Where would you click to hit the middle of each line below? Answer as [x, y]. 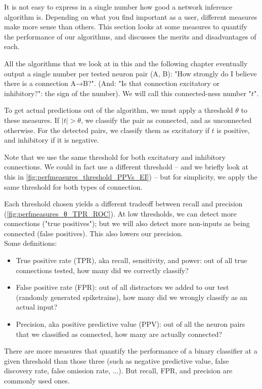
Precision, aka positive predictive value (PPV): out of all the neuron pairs [130, 324]
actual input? [37, 307]
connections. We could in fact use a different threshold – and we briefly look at [126, 167]
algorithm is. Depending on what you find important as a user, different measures [131, 16]
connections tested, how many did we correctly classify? [102, 270]
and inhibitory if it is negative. [52, 140]
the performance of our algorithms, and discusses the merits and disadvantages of [130, 36]
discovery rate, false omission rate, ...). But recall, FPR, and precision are [118, 371]
